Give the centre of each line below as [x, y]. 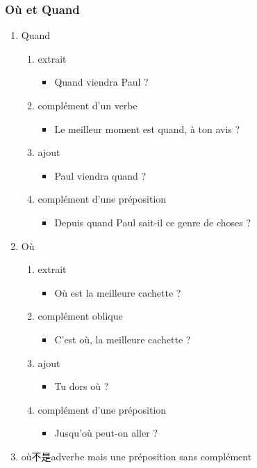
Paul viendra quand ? [100, 175]
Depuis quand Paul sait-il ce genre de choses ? [153, 222]
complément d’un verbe [88, 105]
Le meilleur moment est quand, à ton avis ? [147, 128]
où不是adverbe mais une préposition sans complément [136, 456]
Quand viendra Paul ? [101, 82]
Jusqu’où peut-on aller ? [106, 433]
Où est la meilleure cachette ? [118, 292]
